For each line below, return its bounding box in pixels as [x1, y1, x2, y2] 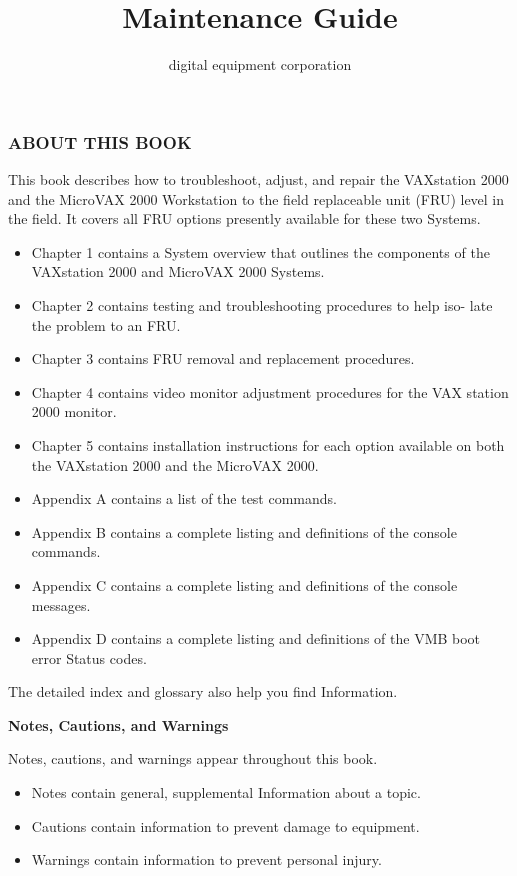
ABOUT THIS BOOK [8, 129, 192, 154]
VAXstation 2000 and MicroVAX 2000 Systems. [31, 261, 325, 282]
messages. [31, 594, 91, 615]
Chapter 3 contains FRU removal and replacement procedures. [31, 348, 415, 369]
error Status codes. [31, 647, 147, 668]
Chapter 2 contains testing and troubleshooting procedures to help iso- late [31, 294, 493, 315]
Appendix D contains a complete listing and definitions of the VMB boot [31, 628, 481, 649]
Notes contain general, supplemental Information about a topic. [31, 782, 421, 803]
